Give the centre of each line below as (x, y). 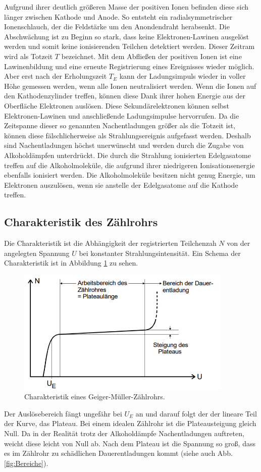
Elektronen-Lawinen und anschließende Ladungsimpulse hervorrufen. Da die (122, 115)
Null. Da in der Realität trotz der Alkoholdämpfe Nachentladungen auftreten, (124, 433)
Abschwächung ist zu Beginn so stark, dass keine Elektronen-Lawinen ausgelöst (127, 36)
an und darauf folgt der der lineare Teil (196, 413)
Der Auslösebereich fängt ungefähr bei (63, 413)
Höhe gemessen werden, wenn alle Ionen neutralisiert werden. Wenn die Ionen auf (130, 86)
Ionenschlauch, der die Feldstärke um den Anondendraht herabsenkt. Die (117, 27)
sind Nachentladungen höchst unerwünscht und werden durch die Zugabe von (124, 145)
